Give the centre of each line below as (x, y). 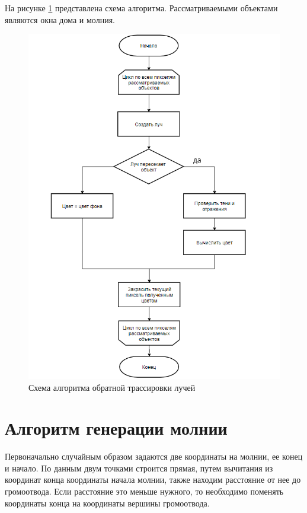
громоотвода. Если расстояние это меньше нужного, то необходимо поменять (144, 491)
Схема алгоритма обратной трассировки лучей (112, 387)
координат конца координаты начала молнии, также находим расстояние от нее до (153, 479)
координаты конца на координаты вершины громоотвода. (107, 503)
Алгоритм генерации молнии (116, 428)
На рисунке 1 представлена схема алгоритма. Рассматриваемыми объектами (141, 8)
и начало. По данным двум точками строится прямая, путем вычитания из (139, 468)
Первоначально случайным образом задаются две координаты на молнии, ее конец (154, 456)
